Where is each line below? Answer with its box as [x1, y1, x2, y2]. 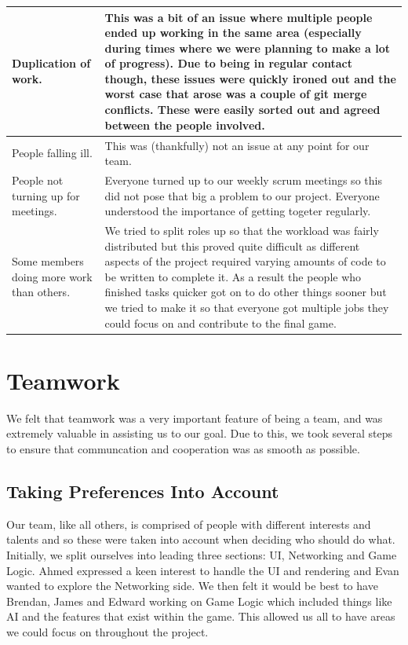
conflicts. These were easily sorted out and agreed [104, 101, 381, 118]
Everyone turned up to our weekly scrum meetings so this [104, 171, 382, 188]
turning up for [12, 187, 80, 203]
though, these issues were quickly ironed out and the [104, 70, 396, 86]
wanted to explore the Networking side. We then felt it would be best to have [6, 577, 378, 594]
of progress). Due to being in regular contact [104, 55, 352, 71]
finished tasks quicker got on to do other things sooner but [104, 284, 387, 300]
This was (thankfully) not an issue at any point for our [104, 137, 370, 153]
